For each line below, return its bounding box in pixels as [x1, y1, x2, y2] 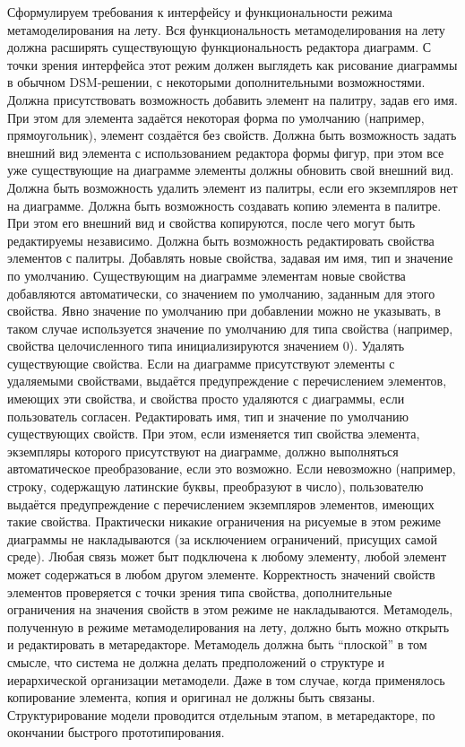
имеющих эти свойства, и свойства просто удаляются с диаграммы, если [7, 389, 405, 408]
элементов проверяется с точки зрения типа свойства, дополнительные [7, 582, 392, 601]
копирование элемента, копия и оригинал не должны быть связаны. [7, 688, 375, 707]
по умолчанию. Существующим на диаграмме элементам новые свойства [7, 265, 406, 284]
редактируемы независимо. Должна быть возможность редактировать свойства [7, 230, 435, 249]
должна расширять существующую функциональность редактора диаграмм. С [7, 38, 432, 56]
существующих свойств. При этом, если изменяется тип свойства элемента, [7, 424, 420, 443]
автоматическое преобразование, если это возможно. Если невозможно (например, [7, 459, 456, 478]
